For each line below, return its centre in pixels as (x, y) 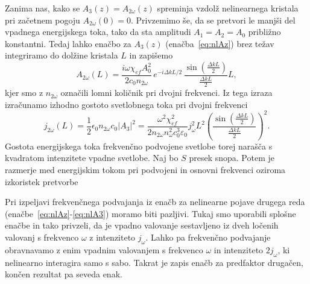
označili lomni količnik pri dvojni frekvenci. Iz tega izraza (166, 93)
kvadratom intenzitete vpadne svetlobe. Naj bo (92, 158)
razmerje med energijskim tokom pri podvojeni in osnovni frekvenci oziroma (145, 169)
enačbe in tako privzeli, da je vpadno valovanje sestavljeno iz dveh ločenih (142, 225)
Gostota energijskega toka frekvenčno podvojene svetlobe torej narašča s (139, 146)
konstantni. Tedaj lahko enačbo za (68, 43)
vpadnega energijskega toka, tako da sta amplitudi (98, 32)
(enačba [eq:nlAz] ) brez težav (220, 43)
